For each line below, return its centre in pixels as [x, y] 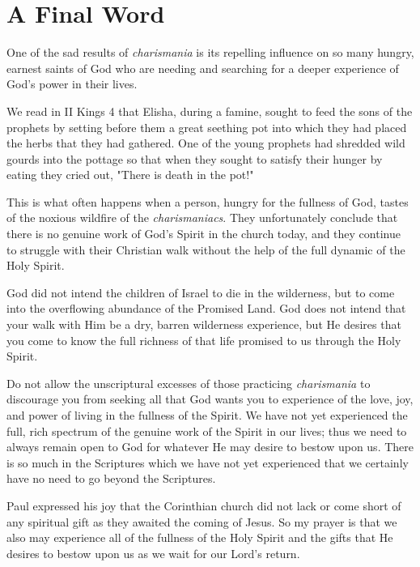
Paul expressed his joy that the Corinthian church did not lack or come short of [204, 505]
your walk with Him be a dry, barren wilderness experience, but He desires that [204, 324]
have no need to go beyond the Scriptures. [111, 478]
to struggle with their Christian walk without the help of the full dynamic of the [206, 249]
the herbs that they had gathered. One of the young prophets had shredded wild [206, 143]
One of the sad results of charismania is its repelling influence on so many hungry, [210, 52]
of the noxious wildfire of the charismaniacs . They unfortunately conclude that [202, 217]
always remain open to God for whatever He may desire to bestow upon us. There [210, 447]
